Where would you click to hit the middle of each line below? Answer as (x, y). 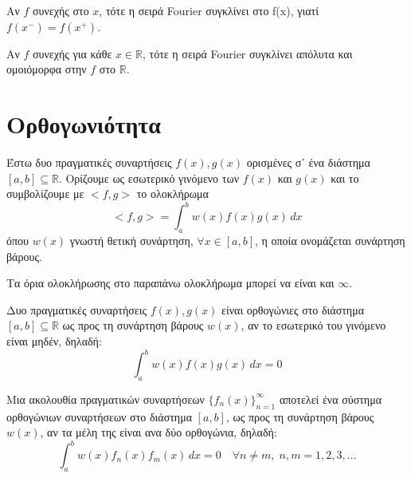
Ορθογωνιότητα (84, 123)
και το (345, 178)
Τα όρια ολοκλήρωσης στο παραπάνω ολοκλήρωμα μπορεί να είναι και (170, 283)
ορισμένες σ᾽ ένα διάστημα (308, 162)
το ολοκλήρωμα (172, 194)
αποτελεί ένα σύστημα (330, 399)
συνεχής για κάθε (72, 53)
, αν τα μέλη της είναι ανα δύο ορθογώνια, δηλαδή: (159, 432)
